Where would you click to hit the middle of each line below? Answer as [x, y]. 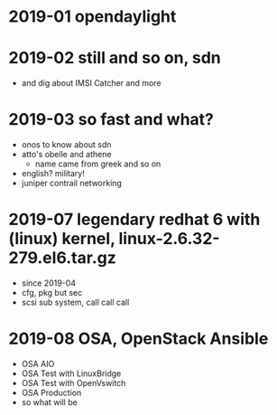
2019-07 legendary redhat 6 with [134, 220]
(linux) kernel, [62, 239]
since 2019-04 [49, 283]
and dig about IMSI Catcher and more [91, 83]
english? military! [53, 174]
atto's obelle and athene [66, 155]
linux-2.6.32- [169, 239]
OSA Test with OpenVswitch [74, 382]
